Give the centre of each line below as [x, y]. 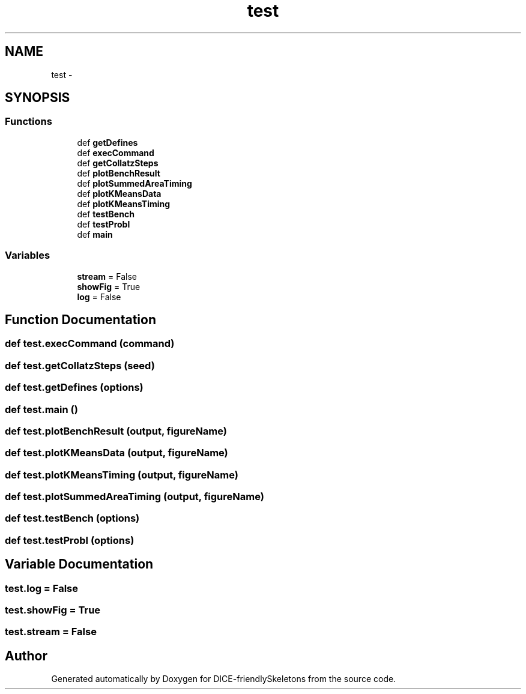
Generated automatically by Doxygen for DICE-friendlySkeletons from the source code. [224, 679]
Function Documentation [80, 319]
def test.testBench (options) [72, 518]
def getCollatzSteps [118, 163]
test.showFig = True [53, 610]
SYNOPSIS [38, 98]
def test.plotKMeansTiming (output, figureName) [122, 475]
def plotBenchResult [119, 173]
